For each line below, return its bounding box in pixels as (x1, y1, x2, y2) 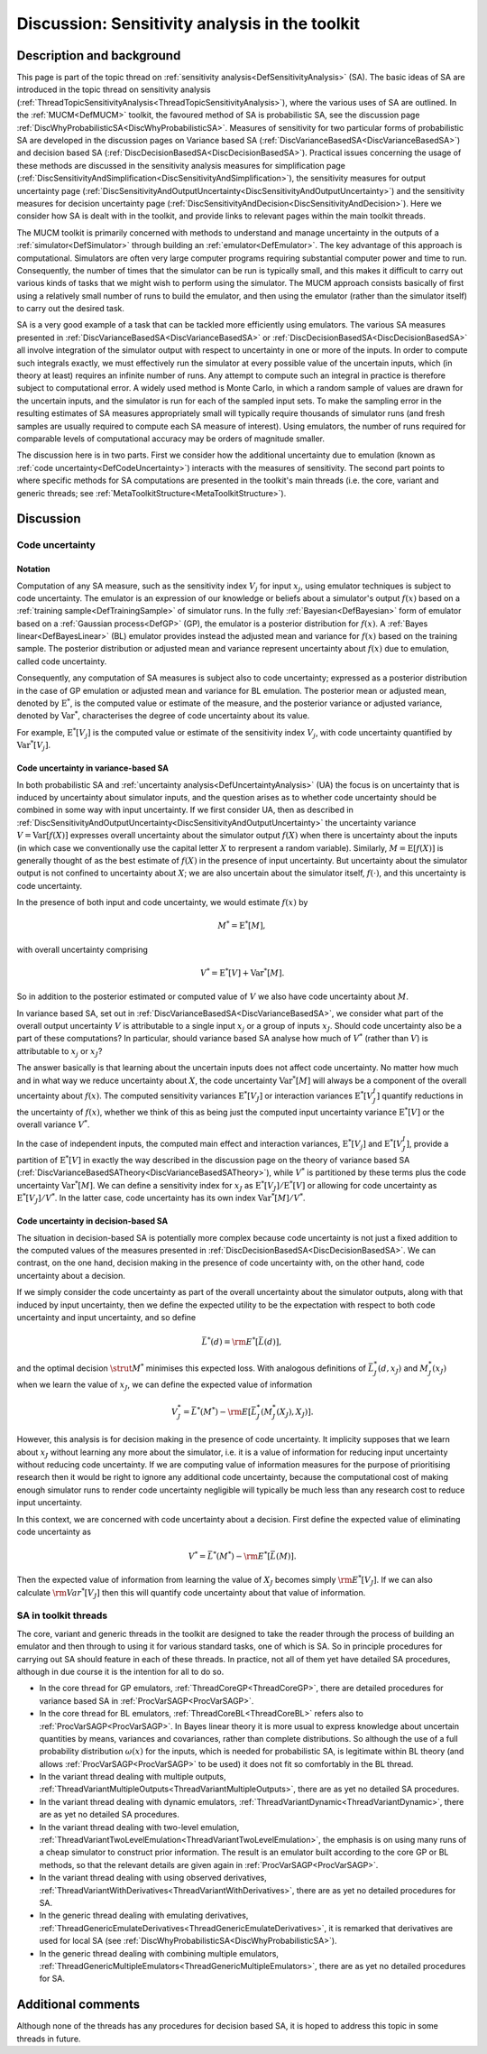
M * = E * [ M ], (217, 919, 266, 931)
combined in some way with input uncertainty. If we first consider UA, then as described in (16, 804, 354, 816)
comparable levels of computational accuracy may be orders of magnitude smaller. (16, 433, 325, 444)
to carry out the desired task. (16, 303, 125, 314)
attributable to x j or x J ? (16, 1045, 103, 1059)
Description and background (16, 48, 181, 63)
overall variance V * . (16, 1118, 90, 1130)
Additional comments (16, 1997, 140, 2012)
